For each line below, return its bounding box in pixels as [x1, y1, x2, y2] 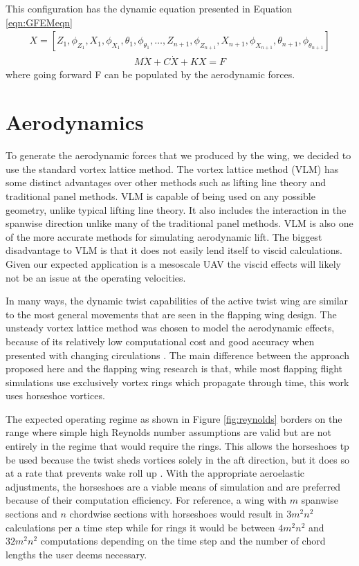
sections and [6, 506, 57, 521]
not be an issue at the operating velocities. [6, 270, 186, 284]
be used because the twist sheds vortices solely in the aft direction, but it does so [6, 452, 349, 466]
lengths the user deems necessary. [6, 547, 147, 561]
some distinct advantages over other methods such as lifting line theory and [6, 175, 326, 190]
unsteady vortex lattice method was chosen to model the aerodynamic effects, [6, 320, 335, 335]
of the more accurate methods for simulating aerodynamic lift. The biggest [6, 229, 322, 244]
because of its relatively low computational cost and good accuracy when [6, 334, 315, 348]
